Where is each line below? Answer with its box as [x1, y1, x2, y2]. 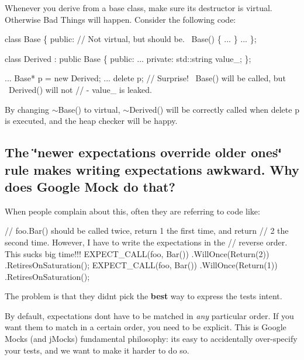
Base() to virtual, [58, 103, 120, 115]
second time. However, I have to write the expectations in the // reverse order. [5, 236, 288, 248]
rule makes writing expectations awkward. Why [5, 160, 299, 178]
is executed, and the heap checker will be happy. [5, 115, 178, 127]
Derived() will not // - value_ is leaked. [8, 83, 152, 95]
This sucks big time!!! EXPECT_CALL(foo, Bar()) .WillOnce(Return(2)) [5, 247, 270, 259]
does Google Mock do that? [5, 177, 175, 195]
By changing [5, 103, 50, 115]
